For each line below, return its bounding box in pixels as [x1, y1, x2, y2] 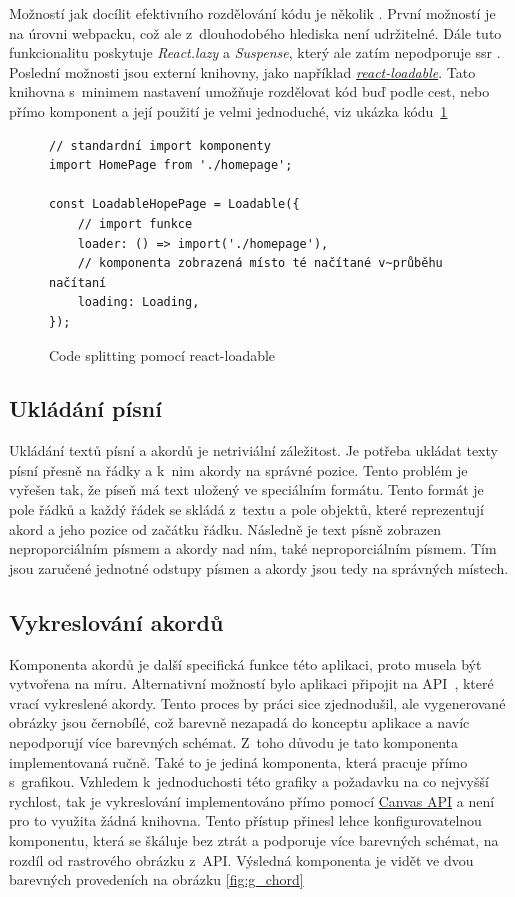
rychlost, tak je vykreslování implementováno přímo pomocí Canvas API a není [9, 790, 495, 811]
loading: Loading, [77, 295, 200, 310]
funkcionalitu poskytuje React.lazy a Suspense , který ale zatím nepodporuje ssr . [9, 42, 501, 63]
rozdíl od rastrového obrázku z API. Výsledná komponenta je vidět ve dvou [9, 849, 474, 870]
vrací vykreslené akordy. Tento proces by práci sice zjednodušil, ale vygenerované [9, 692, 506, 713]
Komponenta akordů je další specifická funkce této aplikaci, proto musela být [9, 653, 482, 674]
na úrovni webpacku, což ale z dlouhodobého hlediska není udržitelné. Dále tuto [9, 22, 502, 43]
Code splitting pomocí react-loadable [49, 344, 276, 365]
